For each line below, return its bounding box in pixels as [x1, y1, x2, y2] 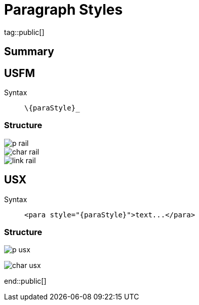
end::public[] [4, 277, 47, 286]
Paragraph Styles [4, 1, 123, 18]
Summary [4, 45, 54, 58]
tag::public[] [4, 27, 45, 36]
